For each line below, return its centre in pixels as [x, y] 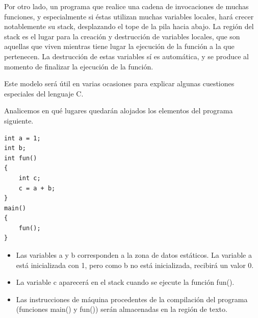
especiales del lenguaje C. [44, 93]
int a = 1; [22, 138]
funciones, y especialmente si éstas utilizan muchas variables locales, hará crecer [129, 16]
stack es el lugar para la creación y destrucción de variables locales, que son [122, 36]
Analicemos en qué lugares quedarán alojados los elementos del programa [119, 111]
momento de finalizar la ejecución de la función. [79, 66]
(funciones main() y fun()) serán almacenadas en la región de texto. [122, 309]
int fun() [21, 158]
